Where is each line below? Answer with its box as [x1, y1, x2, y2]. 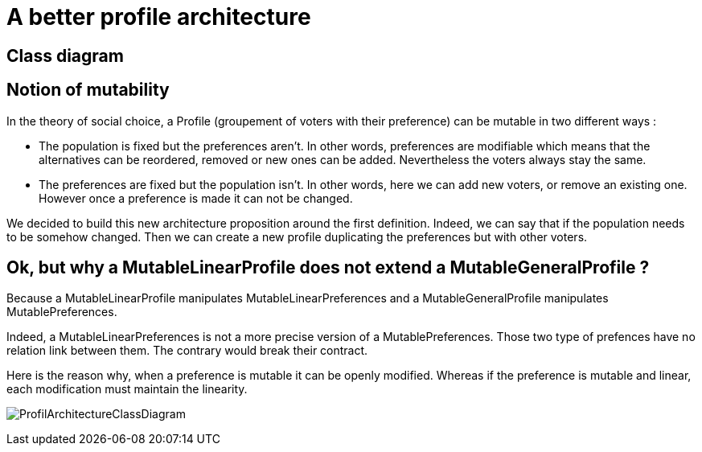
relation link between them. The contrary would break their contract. [6, 343, 368, 358]
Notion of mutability [6, 80, 170, 101]
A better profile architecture [6, 3, 311, 31]
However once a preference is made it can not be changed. [39, 191, 353, 205]
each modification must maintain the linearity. [6, 382, 248, 397]
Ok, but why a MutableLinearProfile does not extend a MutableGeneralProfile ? [6, 257, 650, 278]
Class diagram [6, 45, 124, 66]
